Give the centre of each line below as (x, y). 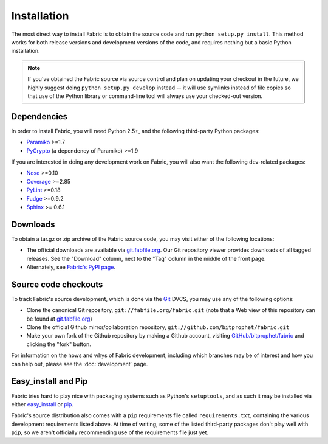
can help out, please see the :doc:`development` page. (80, 364)
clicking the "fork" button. (59, 344)
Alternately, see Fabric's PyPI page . (71, 267)
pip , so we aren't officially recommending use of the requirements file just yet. (110, 432)
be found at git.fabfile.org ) (59, 319)
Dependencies (39, 116)
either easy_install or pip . (43, 404)
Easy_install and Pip (50, 381)
